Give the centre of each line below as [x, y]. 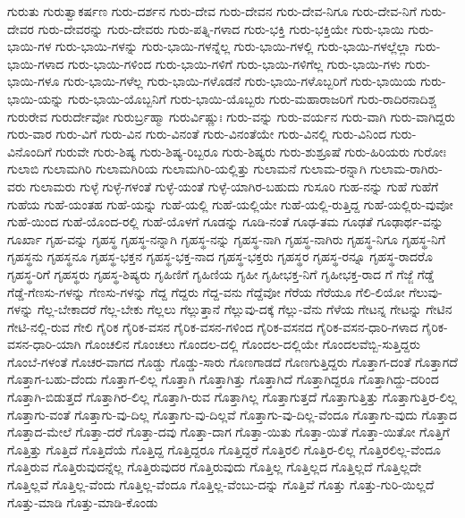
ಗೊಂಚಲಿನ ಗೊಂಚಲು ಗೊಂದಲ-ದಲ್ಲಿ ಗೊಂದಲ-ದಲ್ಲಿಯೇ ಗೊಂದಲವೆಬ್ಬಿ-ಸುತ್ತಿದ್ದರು [253, 344]
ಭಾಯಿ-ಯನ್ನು [36, 98]
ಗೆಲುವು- [426, 291]
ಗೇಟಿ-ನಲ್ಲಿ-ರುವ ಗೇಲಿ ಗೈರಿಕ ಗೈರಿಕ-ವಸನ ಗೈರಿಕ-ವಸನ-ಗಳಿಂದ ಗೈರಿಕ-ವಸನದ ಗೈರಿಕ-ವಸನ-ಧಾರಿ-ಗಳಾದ [213, 326]
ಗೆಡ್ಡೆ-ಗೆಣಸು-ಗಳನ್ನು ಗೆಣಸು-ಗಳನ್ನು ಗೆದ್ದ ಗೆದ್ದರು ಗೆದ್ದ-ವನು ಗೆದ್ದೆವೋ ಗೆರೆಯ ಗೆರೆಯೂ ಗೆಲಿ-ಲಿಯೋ [206, 291]
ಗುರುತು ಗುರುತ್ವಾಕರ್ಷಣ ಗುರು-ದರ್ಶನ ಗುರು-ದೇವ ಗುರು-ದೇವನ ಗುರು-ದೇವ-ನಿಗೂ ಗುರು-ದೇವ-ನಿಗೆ [212, 11]
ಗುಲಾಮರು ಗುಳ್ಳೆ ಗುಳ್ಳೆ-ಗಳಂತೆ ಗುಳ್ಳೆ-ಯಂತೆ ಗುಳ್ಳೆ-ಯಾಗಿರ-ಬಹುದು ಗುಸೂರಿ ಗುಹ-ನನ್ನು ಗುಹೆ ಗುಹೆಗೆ [234, 186]
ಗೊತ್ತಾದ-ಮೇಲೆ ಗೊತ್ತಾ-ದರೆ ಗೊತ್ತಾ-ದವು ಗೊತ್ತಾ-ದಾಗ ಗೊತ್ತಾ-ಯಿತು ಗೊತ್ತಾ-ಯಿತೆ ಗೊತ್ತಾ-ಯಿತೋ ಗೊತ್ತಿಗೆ [228, 432]
